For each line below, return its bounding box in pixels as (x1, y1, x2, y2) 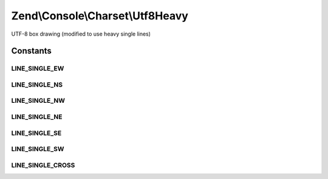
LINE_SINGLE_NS (11, 80, 63, 89)
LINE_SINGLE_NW (11, 97, 66, 105)
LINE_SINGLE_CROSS (11, 161, 75, 169)
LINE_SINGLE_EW (11, 64, 64, 73)
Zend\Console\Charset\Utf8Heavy (11, 9, 188, 22)
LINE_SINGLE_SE (11, 129, 62, 137)
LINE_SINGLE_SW (11, 145, 64, 154)
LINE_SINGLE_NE (11, 112, 63, 121)
